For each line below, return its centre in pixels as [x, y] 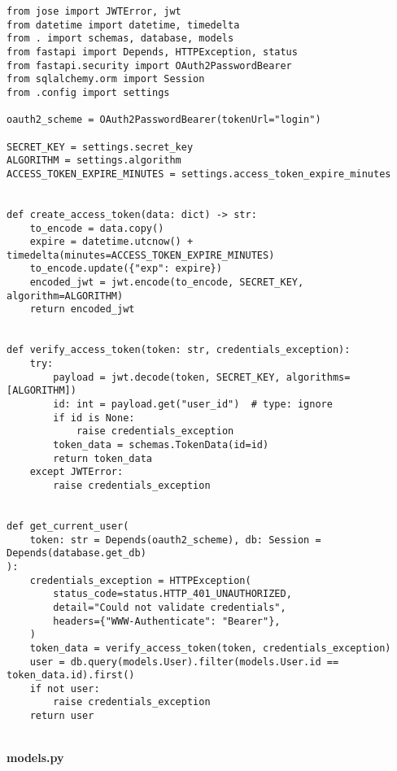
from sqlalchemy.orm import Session [106, 79]
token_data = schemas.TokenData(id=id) [161, 445]
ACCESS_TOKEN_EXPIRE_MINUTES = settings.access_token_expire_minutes [199, 174]
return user [62, 716]
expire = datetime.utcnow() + [111, 242]
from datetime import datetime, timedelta [123, 25]
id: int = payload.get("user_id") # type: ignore [193, 405]
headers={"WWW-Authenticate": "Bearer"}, [167, 621]
